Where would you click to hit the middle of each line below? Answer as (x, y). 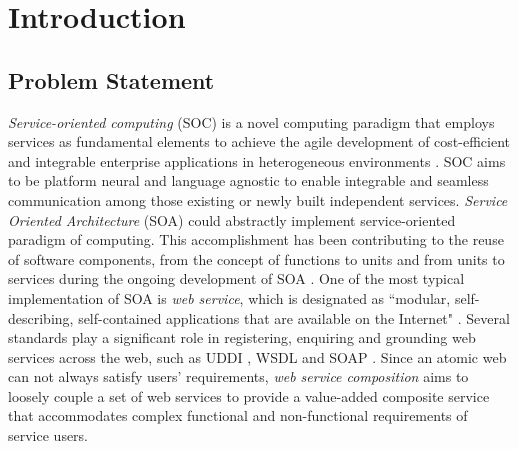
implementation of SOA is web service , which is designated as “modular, (229, 297)
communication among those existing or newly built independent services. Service (258, 199)
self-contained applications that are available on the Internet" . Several (294, 317)
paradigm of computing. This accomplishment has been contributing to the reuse (256, 239)
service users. (48, 435)
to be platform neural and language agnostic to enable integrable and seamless (248, 180)
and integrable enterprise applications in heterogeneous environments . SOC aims (257, 160)
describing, (41, 317)
